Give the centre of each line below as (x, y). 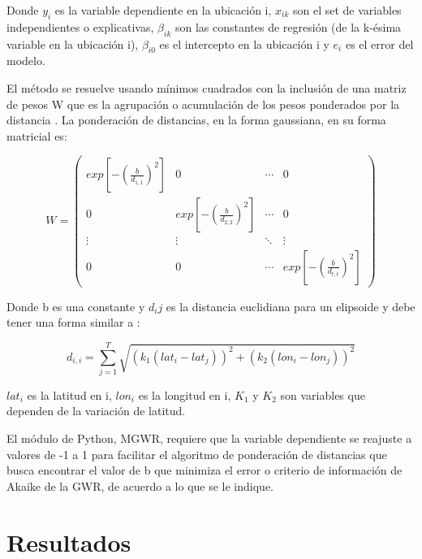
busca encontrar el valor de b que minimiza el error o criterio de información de (205, 470)
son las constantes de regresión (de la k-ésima (288, 26)
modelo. (26, 61)
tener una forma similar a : (73, 322)
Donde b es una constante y (76, 306)
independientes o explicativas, (80, 26)
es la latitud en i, (69, 394)
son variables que (323, 394)
